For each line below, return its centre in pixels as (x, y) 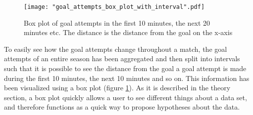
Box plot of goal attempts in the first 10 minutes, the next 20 (117, 22)
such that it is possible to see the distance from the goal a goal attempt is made (125, 68)
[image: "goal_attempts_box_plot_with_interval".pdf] (114, 7)
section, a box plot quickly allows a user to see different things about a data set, (126, 97)
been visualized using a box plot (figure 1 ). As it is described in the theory (117, 88)
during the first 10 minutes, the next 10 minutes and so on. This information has (127, 78)
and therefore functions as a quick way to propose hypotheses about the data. (122, 107)
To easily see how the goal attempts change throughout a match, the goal (116, 49)
